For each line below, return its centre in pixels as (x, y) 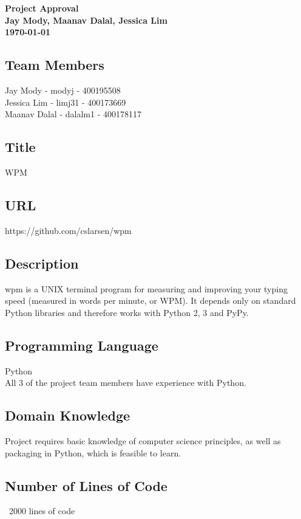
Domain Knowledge (68, 415)
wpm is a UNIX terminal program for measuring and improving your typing (146, 288)
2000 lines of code (42, 511)
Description (42, 263)
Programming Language (82, 345)
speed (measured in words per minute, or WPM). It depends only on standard (150, 301)
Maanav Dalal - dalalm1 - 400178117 (73, 114)
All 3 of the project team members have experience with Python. (126, 383)
